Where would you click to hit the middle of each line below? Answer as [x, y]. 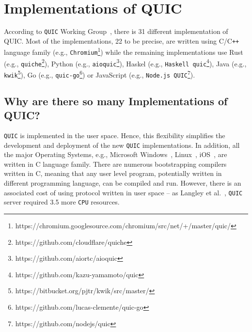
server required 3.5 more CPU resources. [62, 202]
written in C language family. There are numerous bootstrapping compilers [115, 164]
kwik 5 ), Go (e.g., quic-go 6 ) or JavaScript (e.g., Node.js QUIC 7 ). [100, 74]
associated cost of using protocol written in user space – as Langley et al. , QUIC [123, 192]
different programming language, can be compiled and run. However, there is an [123, 183]
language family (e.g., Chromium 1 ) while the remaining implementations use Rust [124, 51]
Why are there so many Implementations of [116, 101]
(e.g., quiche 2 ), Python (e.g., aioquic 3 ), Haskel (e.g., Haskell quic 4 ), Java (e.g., [125, 63]
